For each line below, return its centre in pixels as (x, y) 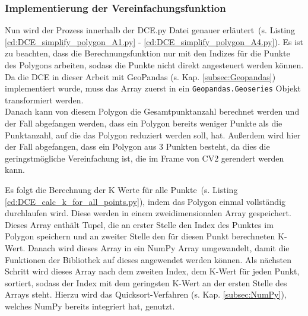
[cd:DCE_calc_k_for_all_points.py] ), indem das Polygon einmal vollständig (145, 201)
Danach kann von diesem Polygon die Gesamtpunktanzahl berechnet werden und (152, 111)
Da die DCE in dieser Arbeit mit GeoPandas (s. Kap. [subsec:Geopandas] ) (140, 76)
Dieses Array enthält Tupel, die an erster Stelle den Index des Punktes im (139, 224)
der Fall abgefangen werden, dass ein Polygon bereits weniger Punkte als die (144, 123)
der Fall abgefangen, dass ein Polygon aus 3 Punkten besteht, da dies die (137, 146)
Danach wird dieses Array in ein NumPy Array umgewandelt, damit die (158, 247)
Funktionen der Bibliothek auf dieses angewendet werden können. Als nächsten (148, 259)
